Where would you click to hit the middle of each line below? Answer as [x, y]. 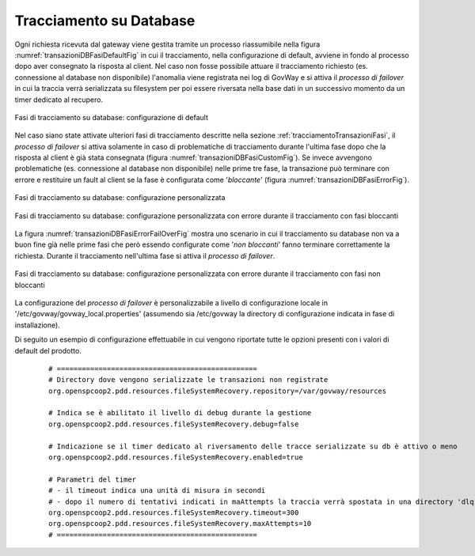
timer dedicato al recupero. [59, 100]
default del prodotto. [48, 350]
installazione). [38, 325]
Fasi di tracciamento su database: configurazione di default [112, 117]
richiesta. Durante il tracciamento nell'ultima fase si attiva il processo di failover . [145, 255]
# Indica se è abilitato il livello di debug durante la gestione [180, 413]
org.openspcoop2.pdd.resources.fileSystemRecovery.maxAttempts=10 [180, 524]
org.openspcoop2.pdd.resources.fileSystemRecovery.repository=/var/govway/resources [218, 391]
